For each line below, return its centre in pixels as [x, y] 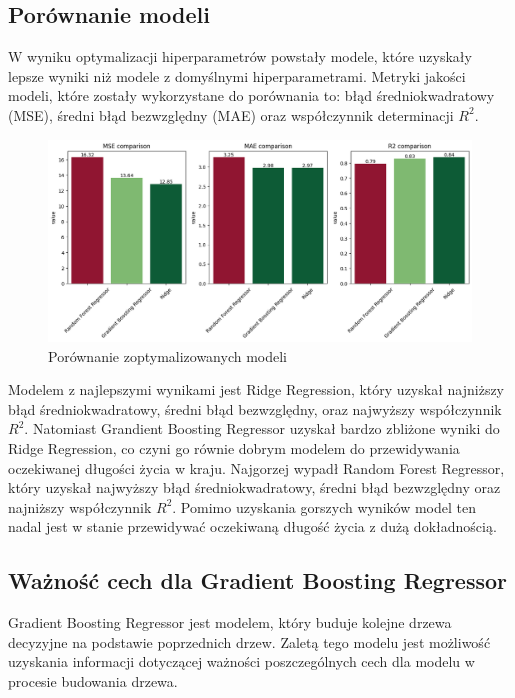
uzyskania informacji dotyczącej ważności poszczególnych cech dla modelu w [241, 661]
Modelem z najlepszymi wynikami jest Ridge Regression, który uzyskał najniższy [256, 389]
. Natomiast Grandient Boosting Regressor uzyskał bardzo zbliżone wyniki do [262, 428]
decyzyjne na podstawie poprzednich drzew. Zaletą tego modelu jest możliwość [249, 641]
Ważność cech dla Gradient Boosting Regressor [258, 580]
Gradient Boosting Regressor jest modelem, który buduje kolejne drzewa [230, 622]
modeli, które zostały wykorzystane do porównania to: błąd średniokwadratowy [251, 95]
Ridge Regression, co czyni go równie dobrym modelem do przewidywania [234, 448]
